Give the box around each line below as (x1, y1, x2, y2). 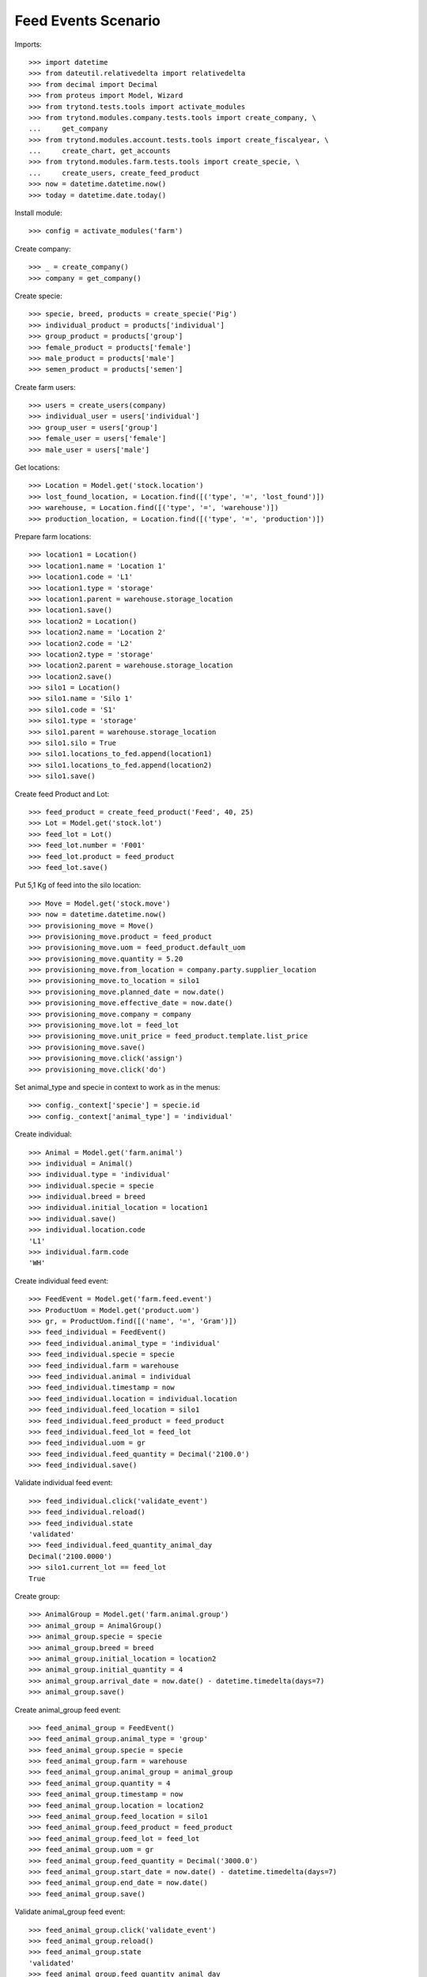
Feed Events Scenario (14, 12, 161, 29)
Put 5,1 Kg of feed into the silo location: (14, 880, 142, 890)
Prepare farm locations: (14, 532, 92, 541)
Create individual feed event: (14, 1276, 109, 1285)
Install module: (14, 208, 62, 217)
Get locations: (14, 463, 60, 472)
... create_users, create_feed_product (28, 168, 200, 177)
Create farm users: (14, 382, 77, 391)
